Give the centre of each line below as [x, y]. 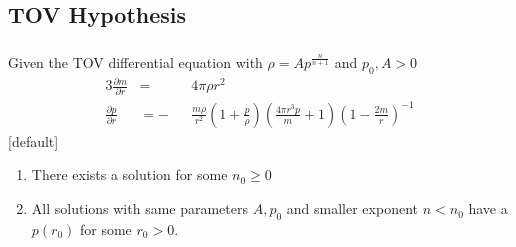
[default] [33, 140]
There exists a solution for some [129, 174]
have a [488, 208]
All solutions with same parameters [139, 208]
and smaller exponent [352, 208]
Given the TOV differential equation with [135, 61]
